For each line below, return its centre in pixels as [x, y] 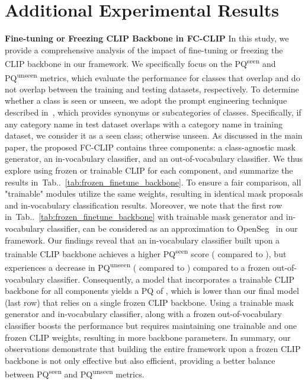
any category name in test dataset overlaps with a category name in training [144, 124]
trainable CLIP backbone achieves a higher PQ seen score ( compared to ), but [146, 253]
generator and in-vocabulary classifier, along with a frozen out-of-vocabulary [143, 314]
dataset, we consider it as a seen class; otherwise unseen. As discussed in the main [154, 135]
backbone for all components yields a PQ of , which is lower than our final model [152, 291]
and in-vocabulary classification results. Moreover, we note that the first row [144, 205]
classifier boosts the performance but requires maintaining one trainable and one [151, 325]
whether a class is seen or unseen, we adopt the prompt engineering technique [146, 100]
